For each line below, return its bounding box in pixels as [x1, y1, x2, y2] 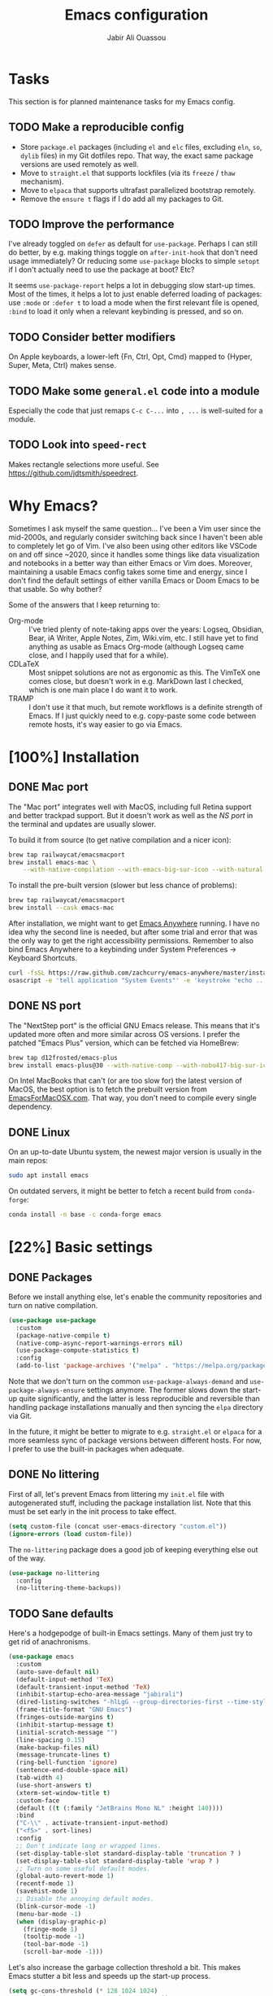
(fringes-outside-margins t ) [15, 1714, 115, 1722]
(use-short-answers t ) [15, 1781, 93, 1789]
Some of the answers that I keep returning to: [8, 600, 160, 610]
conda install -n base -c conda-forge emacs [8, 1210, 162, 1219]
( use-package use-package [8, 1316, 96, 1324]
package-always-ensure [8, 1386, 85, 1395]
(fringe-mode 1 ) [23, 1925, 79, 1933]
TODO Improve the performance [8, 217, 175, 231]
